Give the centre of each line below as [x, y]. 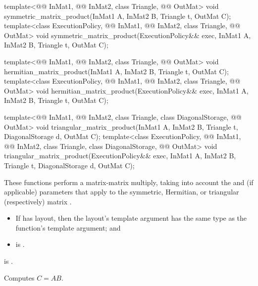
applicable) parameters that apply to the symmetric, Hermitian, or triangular [122, 192]
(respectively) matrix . [38, 201]
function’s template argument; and [68, 227]
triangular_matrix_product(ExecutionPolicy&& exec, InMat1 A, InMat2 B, [120, 156]
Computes [19, 277]
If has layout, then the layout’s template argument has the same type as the [131, 218]
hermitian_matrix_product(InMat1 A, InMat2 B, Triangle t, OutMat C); [116, 71]
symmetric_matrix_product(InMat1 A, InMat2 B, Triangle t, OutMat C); [118, 16]
